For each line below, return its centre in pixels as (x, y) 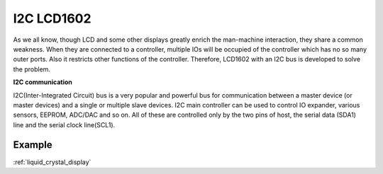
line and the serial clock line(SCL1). (64, 124)
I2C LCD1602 (52, 18)
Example (33, 145)
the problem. (32, 69)
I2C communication (43, 82)
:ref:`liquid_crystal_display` (52, 162)
